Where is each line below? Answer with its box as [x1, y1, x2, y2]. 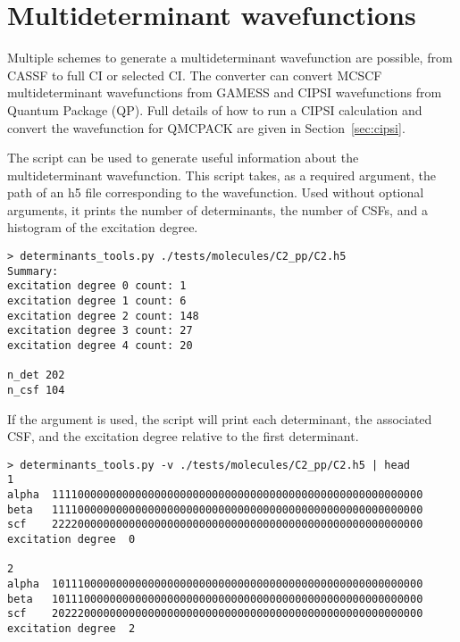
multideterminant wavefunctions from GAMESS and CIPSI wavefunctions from [7, 83, 442, 102]
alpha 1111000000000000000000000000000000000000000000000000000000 [7, 488, 423, 502]
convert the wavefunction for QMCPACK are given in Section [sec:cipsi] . [7, 118, 406, 137]
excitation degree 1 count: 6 [7, 295, 187, 308]
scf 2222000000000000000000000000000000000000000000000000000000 [7, 518, 423, 531]
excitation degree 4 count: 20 [7, 339, 193, 352]
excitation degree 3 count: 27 [7, 324, 193, 338]
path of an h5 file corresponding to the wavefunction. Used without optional [7, 183, 424, 202]
